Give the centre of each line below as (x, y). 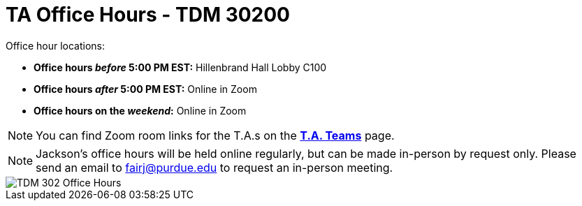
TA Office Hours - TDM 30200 (148, 15)
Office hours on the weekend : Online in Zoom (140, 110)
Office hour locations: (56, 45)
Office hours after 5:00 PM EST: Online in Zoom (145, 89)
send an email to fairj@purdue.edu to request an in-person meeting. (214, 167)
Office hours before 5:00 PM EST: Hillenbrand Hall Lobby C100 (180, 67)
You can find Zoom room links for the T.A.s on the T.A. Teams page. (215, 135)
